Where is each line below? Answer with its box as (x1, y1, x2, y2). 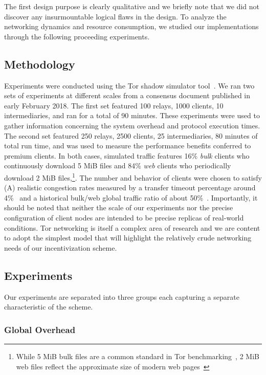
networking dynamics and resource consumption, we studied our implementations (4, 21, 259, 32)
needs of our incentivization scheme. (4, 242, 117, 253)
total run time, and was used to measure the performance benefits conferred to (4, 140, 251, 151)
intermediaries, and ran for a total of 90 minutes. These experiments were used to (4, 110, 260, 121)
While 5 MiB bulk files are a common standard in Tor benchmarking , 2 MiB (16, 350, 259, 361)
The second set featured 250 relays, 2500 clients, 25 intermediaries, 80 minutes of (4, 130, 258, 141)
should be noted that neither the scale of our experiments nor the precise (4, 202, 233, 213)
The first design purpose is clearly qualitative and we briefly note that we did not (4, 1, 260, 11)
